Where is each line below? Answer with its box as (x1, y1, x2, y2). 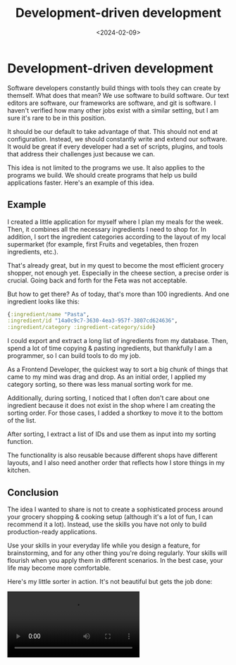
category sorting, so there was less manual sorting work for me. (7, 380, 194, 389)
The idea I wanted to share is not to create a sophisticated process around (7, 505, 223, 514)
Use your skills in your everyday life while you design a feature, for (7, 541, 201, 549)
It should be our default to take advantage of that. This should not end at (7, 127, 218, 135)
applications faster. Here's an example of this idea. (7, 178, 155, 187)
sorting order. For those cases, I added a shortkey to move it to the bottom (7, 409, 223, 417)
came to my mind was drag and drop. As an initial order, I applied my (7, 373, 206, 381)
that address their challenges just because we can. (7, 149, 155, 158)
